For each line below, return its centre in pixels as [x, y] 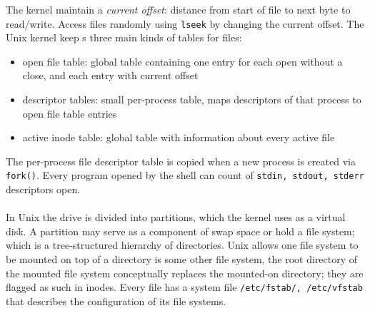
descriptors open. [43, 189]
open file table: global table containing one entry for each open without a [182, 61]
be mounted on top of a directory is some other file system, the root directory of [182, 259]
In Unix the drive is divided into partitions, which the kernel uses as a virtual [176, 217]
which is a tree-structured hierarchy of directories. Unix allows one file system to [182, 245]
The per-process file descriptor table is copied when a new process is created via [181, 161]
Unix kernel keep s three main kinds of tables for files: [124, 37]
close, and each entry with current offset [110, 75]
